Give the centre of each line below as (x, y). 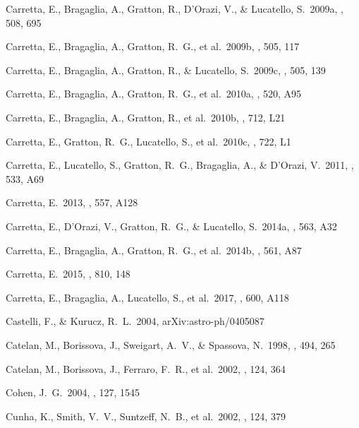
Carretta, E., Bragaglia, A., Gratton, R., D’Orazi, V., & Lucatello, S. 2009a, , (175, 8)
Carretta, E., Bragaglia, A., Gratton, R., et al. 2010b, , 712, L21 (146, 117)
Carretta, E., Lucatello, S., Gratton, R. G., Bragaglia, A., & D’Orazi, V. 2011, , (180, 165)
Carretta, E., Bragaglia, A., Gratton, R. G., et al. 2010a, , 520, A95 (154, 94)
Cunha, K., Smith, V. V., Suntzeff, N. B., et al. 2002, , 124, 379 (146, 416)
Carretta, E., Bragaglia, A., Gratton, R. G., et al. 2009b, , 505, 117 (153, 46)
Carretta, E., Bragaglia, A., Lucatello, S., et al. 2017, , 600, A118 (147, 297)
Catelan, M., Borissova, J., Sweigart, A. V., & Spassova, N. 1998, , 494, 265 (171, 344)
